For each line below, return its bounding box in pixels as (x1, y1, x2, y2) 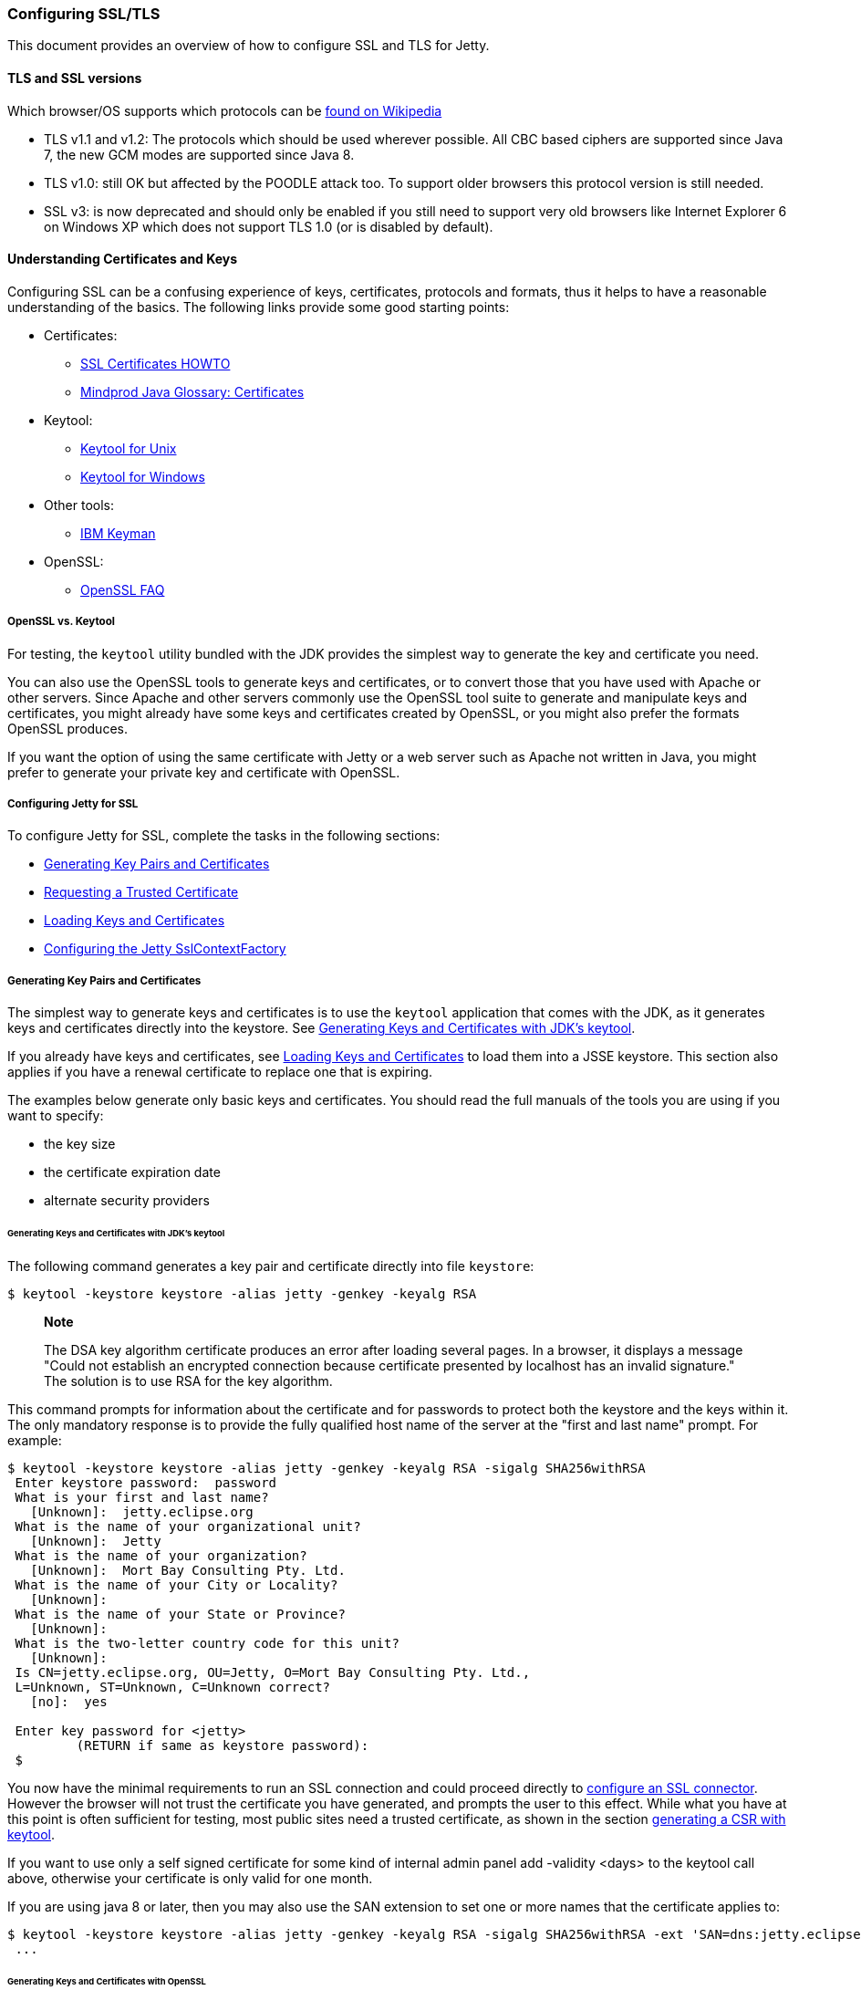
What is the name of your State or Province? (15, 1606, 346, 1621)
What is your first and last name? (15, 1489, 269, 1505)
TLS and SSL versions (7, 69, 142, 86)
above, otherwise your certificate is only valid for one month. (7, 1870, 373, 1886)
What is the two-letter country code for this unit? (15, 1635, 399, 1651)
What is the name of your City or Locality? (15, 1577, 338, 1592)
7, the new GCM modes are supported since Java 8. (44, 146, 355, 162)
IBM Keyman (80, 525, 156, 541)
